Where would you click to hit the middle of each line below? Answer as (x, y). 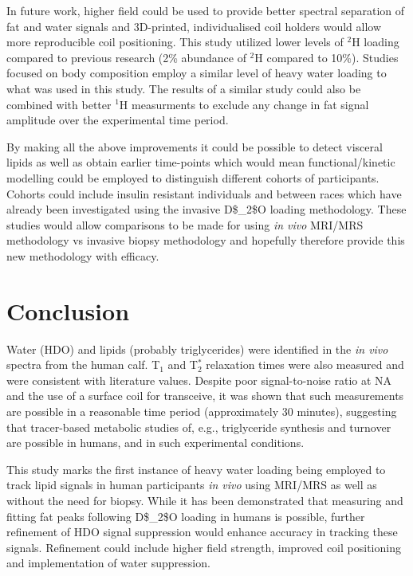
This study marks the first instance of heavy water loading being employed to (196, 469)
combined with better (59, 104)
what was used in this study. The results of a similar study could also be (184, 88)
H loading (376, 42)
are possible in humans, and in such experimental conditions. (155, 443)
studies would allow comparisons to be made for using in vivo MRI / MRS (185, 224)
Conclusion (68, 310)
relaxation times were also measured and (305, 364)
